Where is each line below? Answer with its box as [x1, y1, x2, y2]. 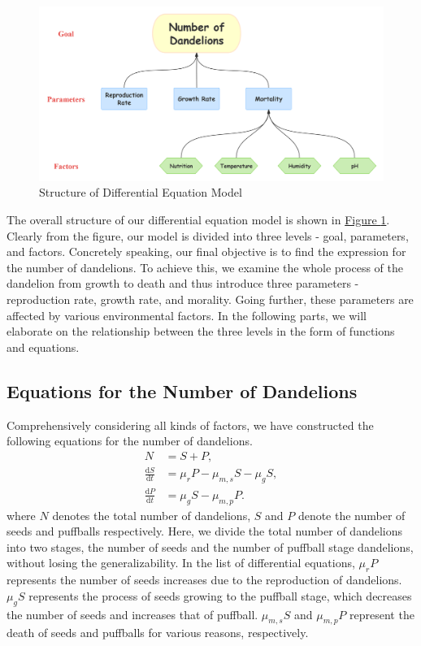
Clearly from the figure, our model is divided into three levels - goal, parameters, [7, 227, 409, 244]
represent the [349, 605, 414, 622]
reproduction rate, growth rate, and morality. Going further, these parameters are [7, 291, 414, 308]
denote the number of [297, 506, 406, 523]
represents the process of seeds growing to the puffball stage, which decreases [28, 587, 412, 604]
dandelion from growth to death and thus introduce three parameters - [7, 275, 359, 292]
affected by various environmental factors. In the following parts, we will [7, 306, 367, 323]
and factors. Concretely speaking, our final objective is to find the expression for [7, 243, 406, 260]
